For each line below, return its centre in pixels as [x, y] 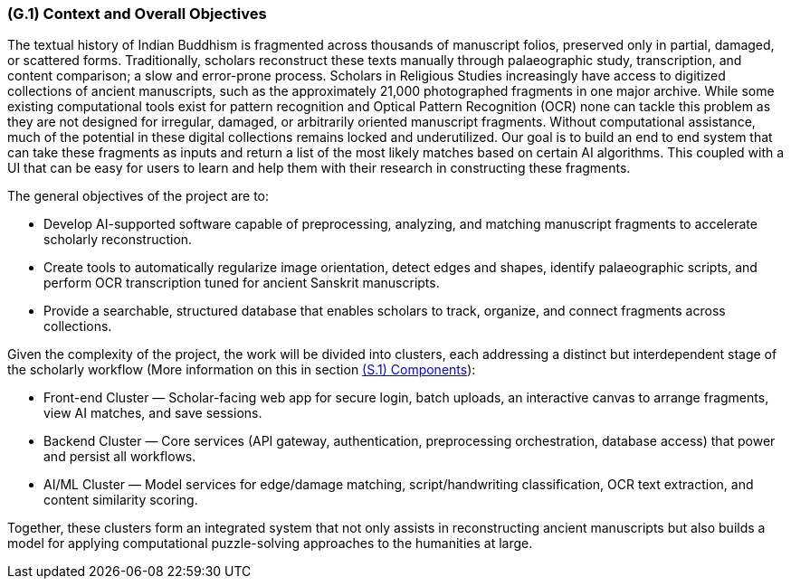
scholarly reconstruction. [118, 240]
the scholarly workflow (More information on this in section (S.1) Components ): [242, 370]
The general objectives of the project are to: [138, 196]
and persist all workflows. [120, 457]
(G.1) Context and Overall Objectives [137, 14]
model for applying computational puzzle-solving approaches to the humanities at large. [270, 543]
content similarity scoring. [121, 500]
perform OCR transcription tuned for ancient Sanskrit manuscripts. [242, 283]
